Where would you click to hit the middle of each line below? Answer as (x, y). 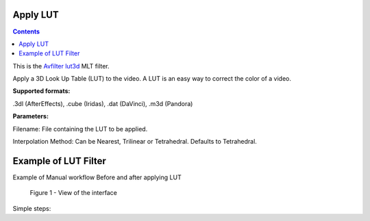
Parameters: (31, 116)
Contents (26, 31)
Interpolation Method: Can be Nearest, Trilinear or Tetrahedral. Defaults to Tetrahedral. (135, 142)
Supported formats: (41, 91)
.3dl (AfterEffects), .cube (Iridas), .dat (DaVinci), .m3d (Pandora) (103, 103)
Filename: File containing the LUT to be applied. (80, 129)
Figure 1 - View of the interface (74, 193)
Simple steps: (32, 208)
